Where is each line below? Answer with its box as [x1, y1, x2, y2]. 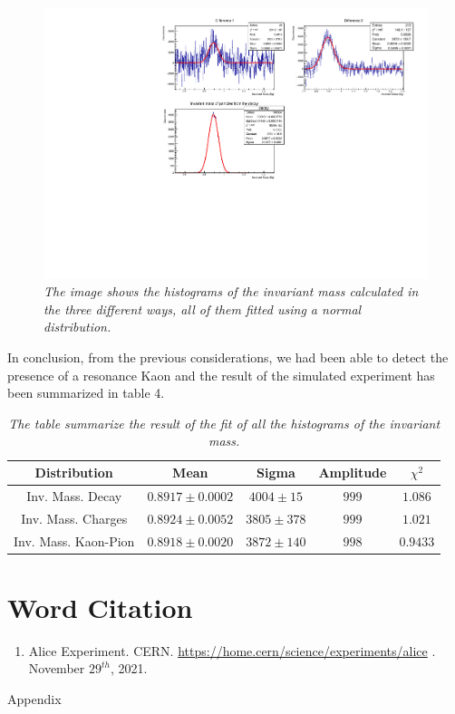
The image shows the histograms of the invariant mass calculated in [44, 282, 419, 301]
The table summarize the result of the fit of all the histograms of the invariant [8, 413, 440, 432]
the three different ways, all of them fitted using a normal [44, 299, 362, 318]
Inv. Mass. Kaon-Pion [14, 531, 135, 550]
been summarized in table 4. [7, 383, 165, 402]
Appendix [7, 689, 62, 708]
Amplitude [318, 463, 387, 481]
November [28, 659, 85, 678]
